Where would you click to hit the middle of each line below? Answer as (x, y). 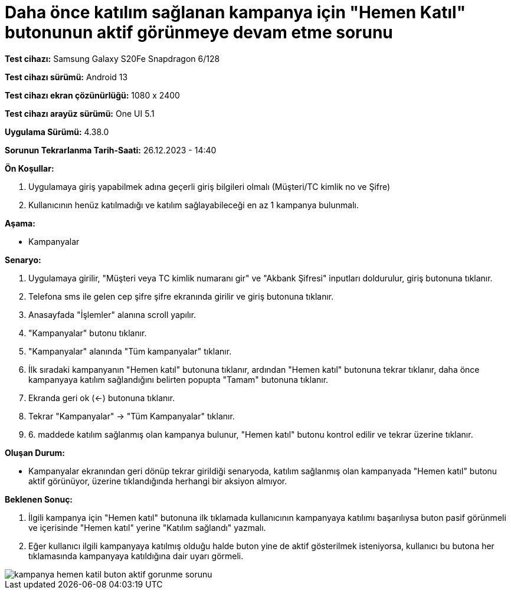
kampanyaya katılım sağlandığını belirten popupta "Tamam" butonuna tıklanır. (178, 379)
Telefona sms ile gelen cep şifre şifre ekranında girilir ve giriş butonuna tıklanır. (181, 296)
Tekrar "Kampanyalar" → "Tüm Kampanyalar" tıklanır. (132, 416)
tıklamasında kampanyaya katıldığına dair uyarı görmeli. (136, 556)
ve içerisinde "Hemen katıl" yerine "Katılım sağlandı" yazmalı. (147, 527)
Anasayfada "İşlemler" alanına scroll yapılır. (112, 314)
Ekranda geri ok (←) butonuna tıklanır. (102, 398)
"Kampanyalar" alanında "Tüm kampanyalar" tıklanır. (130, 351)
